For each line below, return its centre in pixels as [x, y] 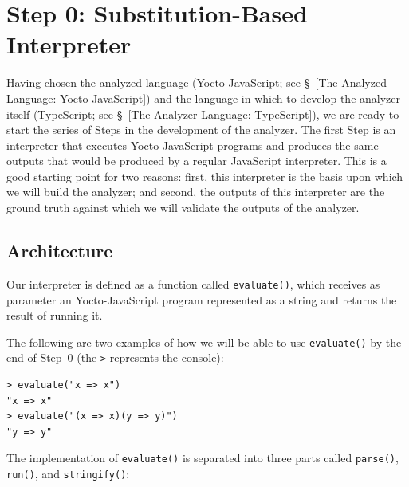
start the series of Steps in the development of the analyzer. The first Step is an [201, 130]
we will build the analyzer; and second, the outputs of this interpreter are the [196, 192]
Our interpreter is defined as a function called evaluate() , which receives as [193, 283]
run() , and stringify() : [68, 474]
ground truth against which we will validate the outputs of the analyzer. [183, 208]
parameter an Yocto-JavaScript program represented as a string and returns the [202, 299]
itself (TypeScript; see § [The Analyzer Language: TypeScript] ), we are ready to [203, 114]
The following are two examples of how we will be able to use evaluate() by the [204, 342]
